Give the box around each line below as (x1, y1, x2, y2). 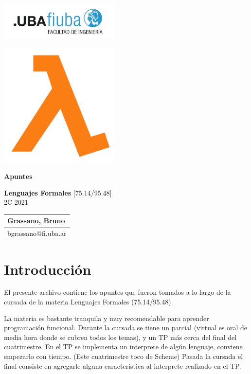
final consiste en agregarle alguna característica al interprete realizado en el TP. (4, 360, 241, 371)
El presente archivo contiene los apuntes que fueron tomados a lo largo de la (4, 287, 231, 297)
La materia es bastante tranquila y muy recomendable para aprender (4, 313, 209, 323)
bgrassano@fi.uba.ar (7, 228, 67, 238)
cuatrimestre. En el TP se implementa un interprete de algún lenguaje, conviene (4, 341, 243, 352)
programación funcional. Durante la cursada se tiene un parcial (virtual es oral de (4, 322, 248, 333)
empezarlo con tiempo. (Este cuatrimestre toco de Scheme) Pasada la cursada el (4, 351, 243, 361)
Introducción (4, 259, 91, 279)
